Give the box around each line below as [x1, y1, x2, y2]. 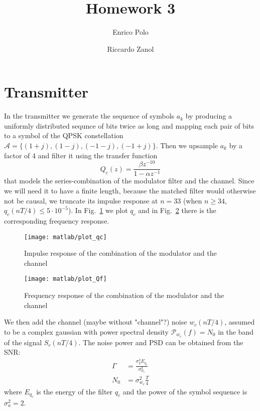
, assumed [224, 317, 255, 327]
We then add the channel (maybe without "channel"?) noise [4, 317, 187, 327]
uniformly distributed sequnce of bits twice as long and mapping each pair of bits [4, 120, 254, 131]
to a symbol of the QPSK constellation [4, 130, 123, 141]
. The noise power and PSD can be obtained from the [78, 337, 243, 347]
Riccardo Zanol [107, 43, 154, 54]
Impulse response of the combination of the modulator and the [24, 248, 217, 258]
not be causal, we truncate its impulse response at [4, 195, 158, 205]
